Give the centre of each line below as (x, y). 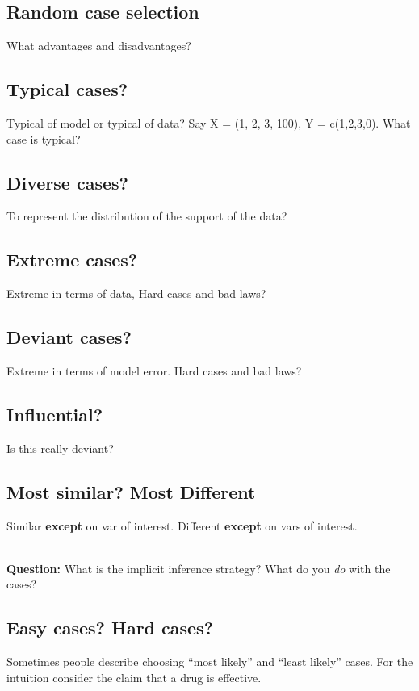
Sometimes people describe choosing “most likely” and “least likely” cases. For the (210, 662)
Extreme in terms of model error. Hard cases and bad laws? (154, 370)
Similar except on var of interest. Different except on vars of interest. (182, 525)
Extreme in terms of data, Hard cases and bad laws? (136, 293)
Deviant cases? (69, 337)
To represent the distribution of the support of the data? (147, 216)
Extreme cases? (72, 260)
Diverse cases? (67, 182)
